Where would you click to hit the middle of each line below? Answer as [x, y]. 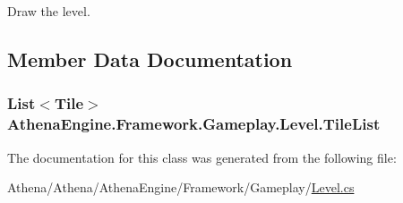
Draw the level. [49, 11]
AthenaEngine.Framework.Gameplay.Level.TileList [194, 124]
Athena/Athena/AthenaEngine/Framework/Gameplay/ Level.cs [181, 187]
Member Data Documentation [150, 59]
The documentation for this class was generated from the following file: [202, 157]
